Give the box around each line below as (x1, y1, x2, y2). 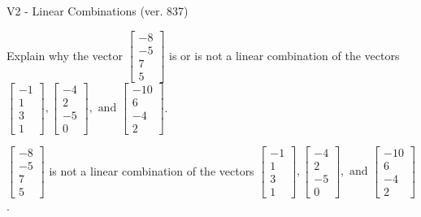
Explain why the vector (7, 46, 123, 63)
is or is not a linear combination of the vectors (169, 46, 400, 63)
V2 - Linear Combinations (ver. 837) (7, 2, 189, 19)
